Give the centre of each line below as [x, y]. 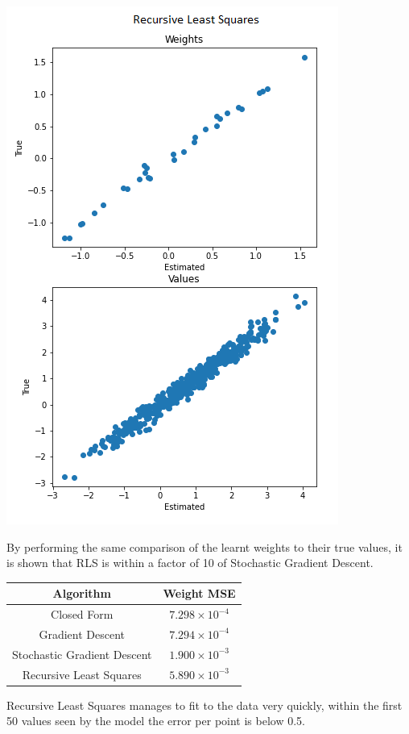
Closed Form [82, 614]
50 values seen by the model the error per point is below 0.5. [156, 721]
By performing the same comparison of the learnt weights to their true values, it [204, 546]
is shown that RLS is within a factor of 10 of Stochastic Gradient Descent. [190, 563]
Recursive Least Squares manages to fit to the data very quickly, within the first [204, 705]
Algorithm [82, 593]
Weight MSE [199, 593]
